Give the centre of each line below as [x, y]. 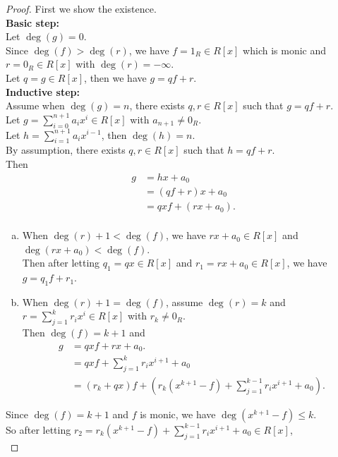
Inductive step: [43, 91]
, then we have [115, 77]
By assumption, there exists [66, 150]
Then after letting [61, 263]
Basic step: [33, 22]
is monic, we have [178, 414]
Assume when [35, 105]
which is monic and [285, 50]
